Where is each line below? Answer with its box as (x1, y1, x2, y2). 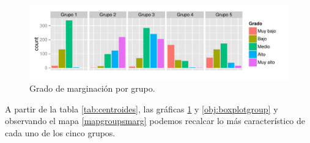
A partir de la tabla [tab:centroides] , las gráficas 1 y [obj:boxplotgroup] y (5, 102, 278, 115)
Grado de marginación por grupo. (29, 82, 155, 95)
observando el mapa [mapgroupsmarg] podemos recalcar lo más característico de (5, 114, 306, 127)
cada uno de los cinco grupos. (5, 126, 116, 139)
